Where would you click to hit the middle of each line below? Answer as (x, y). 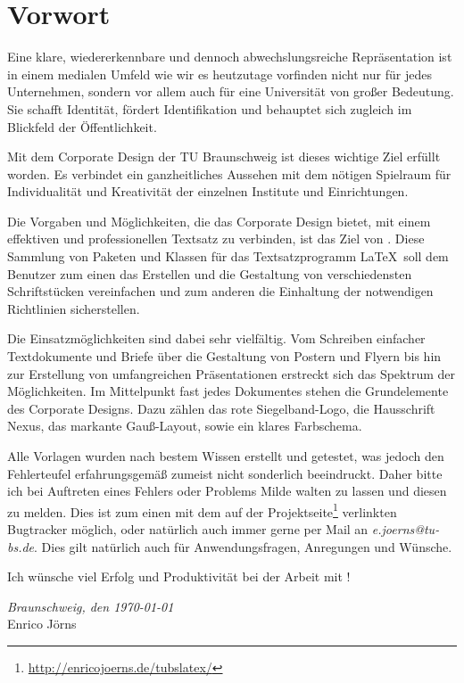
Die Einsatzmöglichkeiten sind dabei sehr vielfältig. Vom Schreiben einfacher (216, 338)
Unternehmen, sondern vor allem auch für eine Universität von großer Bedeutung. (231, 91)
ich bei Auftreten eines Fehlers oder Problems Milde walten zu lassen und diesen (227, 491)
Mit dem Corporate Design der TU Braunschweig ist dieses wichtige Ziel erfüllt (224, 156)
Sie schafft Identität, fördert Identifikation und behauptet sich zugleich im (210, 108)
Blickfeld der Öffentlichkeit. (82, 126)
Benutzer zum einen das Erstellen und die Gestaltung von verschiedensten (210, 273)
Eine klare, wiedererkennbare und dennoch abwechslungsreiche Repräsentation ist (230, 57)
